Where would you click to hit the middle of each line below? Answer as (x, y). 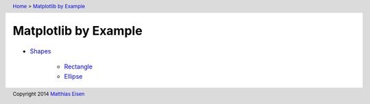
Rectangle (78, 67)
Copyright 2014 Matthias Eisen (49, 94)
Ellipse (73, 76)
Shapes (40, 51)
